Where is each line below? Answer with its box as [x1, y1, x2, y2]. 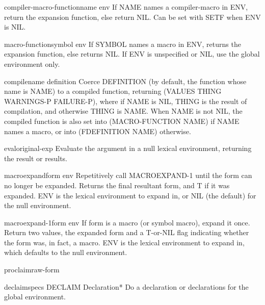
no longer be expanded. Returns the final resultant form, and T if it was [4, 180, 230, 190]
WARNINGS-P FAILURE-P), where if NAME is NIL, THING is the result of [4, 95, 247, 106]
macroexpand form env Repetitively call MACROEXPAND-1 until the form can [4, 170, 252, 181]
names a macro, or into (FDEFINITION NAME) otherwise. [4, 125, 191, 136]
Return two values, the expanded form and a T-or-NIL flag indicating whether [4, 227, 249, 238]
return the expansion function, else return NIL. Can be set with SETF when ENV [4, 11, 261, 22]
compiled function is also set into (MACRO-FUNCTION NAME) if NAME [4, 115, 240, 126]
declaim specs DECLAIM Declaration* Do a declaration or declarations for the [4, 281, 249, 292]
